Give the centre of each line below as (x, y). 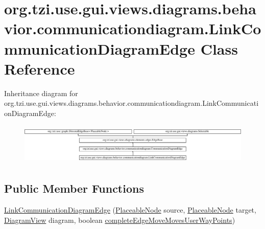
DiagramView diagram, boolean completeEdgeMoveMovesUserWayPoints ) (120, 220)
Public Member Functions (74, 188)
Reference (40, 68)
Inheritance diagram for (41, 93)
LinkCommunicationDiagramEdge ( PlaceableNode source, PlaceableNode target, (130, 210)
